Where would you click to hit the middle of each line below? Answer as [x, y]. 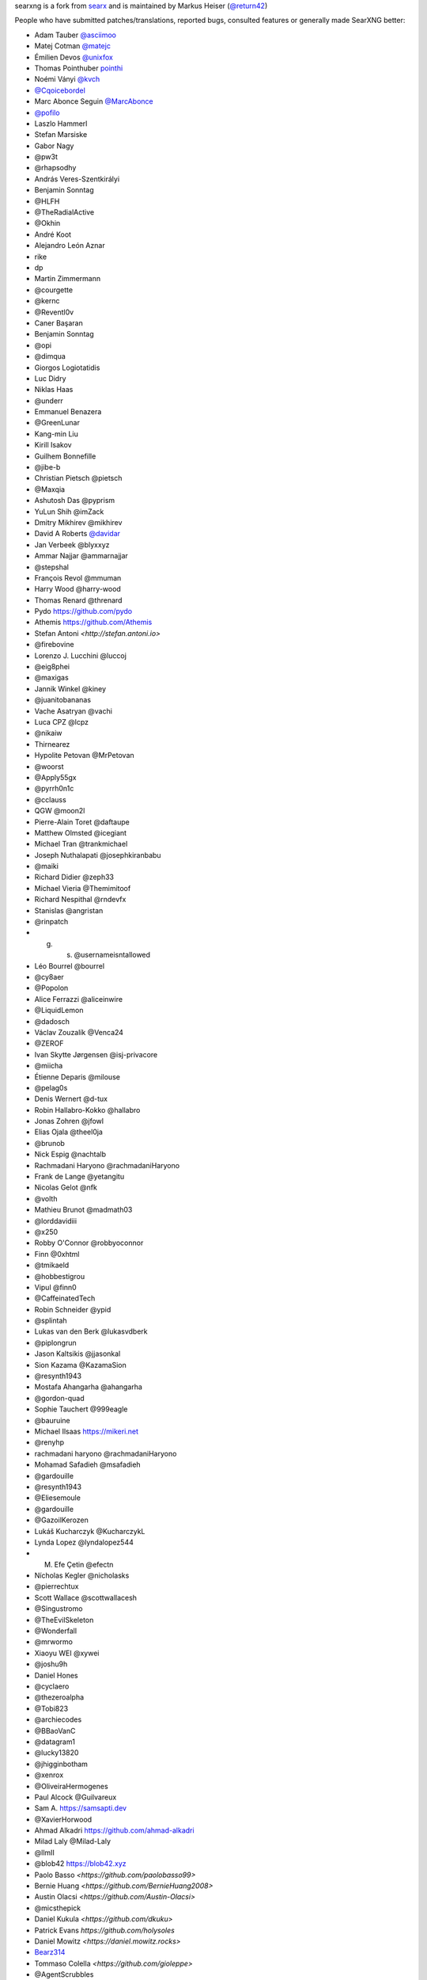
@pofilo [47, 112]
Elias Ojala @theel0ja [68, 1132]
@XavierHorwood [63, 1819]
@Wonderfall [56, 1631]
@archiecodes [58, 1719]
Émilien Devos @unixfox [74, 57]
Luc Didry [50, 378]
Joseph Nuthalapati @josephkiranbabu [98, 855]
